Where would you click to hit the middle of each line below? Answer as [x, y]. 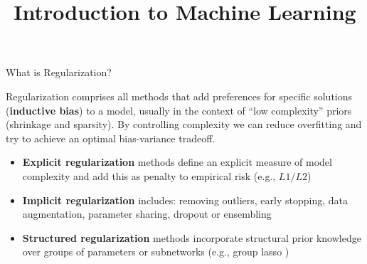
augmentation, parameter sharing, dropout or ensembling [147, 214]
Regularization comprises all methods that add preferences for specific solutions [179, 96]
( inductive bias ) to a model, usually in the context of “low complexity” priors [179, 110]
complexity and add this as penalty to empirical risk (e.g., [149, 175]
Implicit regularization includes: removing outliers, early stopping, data [185, 200]
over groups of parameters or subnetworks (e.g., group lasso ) [156, 252]
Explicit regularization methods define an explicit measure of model [177, 162]
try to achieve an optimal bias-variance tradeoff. [111, 138]
